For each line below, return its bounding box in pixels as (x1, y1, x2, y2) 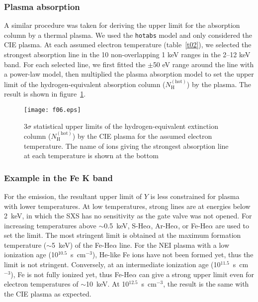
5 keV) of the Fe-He (52, 239, 113, 250)
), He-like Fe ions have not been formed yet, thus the (92, 249, 254, 260)
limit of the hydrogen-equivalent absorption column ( (4, 79, 166, 89)
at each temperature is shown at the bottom (24, 150, 159, 161)
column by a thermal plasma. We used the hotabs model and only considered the (4, 29, 253, 40)
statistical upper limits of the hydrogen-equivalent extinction (33, 120, 218, 131)
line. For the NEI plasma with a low (119, 239, 230, 250)
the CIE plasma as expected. (4, 288, 91, 299)
